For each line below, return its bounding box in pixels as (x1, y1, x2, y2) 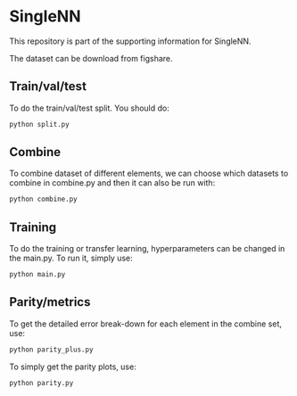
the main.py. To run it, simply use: (9, 252, 134, 264)
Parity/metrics (9, 294, 91, 309)
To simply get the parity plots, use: (9, 361, 136, 372)
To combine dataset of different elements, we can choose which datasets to (9, 168, 289, 179)
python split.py (9, 120, 70, 128)
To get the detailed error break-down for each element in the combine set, (9, 318, 283, 329)
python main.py (9, 270, 66, 279)
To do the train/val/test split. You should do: (9, 103, 169, 113)
